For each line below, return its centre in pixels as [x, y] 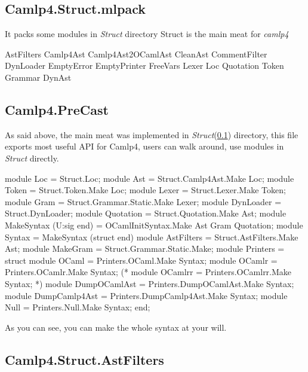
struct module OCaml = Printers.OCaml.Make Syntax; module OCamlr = [141, 260]
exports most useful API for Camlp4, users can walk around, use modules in [144, 146]
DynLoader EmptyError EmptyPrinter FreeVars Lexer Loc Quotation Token [144, 65]
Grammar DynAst [38, 77]
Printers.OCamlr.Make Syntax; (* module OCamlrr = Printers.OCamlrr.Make [148, 272]
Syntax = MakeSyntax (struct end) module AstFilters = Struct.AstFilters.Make [152, 237]
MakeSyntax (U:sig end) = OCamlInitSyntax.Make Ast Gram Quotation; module [154, 225]
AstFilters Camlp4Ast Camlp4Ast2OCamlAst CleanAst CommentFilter [136, 54]
